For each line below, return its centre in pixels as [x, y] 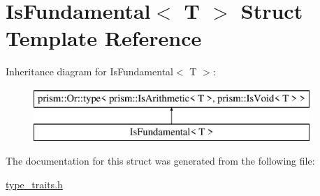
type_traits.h [34, 184]
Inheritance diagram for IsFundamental [89, 71]
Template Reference [104, 38]
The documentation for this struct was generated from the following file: [160, 161]
